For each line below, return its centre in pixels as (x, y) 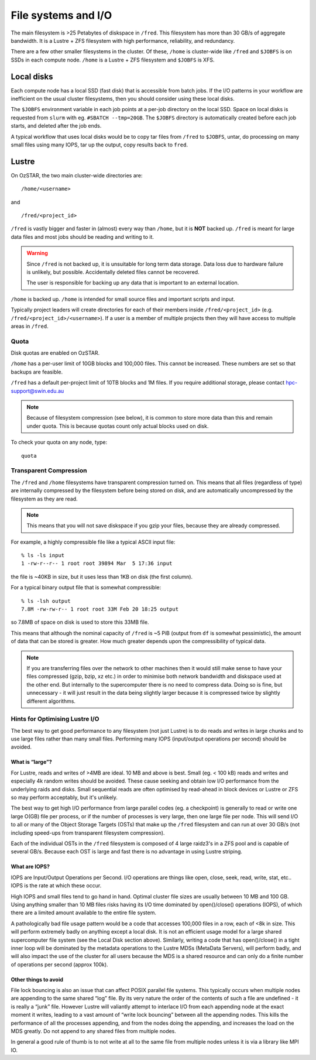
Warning (37, 253)
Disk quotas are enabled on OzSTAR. (55, 353)
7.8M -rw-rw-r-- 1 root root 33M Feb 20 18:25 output (100, 609)
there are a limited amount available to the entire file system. (84, 913)
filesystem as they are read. (44, 499)
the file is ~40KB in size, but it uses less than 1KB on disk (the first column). (102, 577)
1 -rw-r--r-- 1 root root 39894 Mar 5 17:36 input (97, 564)
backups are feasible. (37, 372)
